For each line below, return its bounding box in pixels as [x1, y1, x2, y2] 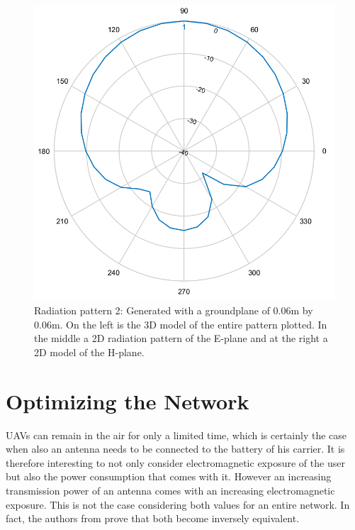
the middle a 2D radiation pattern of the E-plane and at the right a [34, 331, 328, 346]
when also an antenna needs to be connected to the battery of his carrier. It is [6, 441, 345, 456]
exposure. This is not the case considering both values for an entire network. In [6, 497, 350, 512]
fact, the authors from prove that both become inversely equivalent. [6, 511, 300, 526]
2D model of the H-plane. [34, 344, 145, 359]
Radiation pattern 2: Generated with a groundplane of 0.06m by [34, 303, 313, 318]
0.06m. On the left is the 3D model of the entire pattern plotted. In [34, 316, 327, 331]
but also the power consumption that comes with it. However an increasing [6, 469, 332, 484]
